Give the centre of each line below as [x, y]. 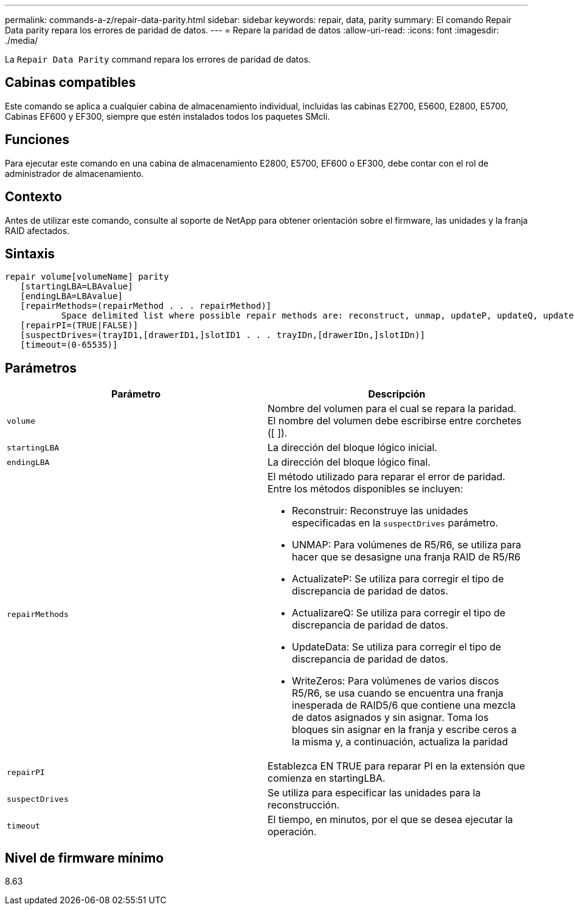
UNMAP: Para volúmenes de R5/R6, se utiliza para [406, 545]
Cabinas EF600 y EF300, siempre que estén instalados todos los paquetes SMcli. [168, 116]
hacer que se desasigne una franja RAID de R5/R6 [406, 557]
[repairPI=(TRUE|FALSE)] [79, 326]
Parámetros [41, 368]
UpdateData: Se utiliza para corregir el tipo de [397, 647]
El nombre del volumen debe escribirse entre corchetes [395, 421]
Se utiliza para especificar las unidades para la [374, 793]
